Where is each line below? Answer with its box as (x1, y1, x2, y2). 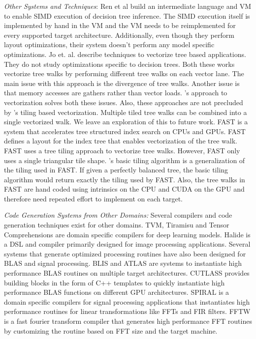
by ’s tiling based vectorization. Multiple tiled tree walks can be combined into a (4, 107, 247, 117)
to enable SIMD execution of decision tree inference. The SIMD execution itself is (4, 10, 250, 21)
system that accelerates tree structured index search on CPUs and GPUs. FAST (4, 126, 246, 136)
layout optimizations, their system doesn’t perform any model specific (4, 39, 215, 50)
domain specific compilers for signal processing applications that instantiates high (4, 296, 250, 307)
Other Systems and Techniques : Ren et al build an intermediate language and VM (4, 1, 252, 11)
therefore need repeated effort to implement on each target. (4, 193, 183, 203)
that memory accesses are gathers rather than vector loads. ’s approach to (4, 87, 227, 98)
